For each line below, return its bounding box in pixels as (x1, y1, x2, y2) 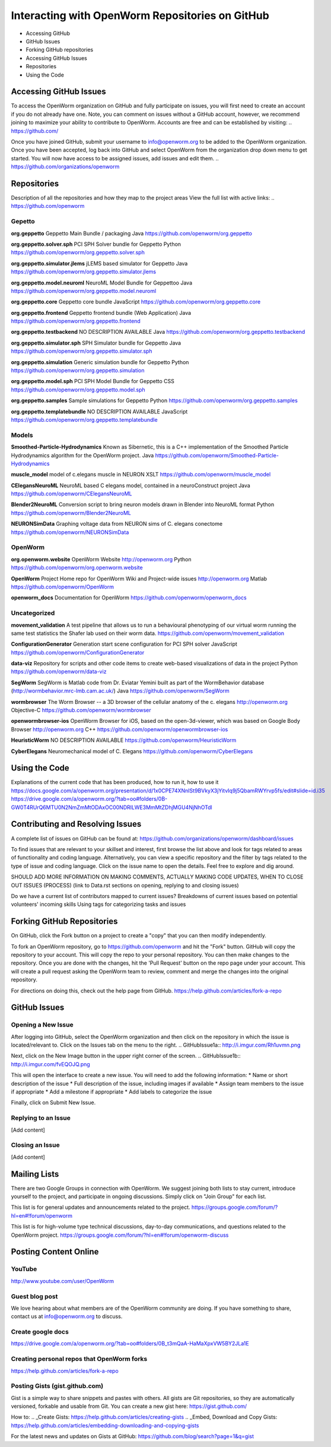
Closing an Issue (11, 1141, 60, 1149)
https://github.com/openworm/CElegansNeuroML (11, 490, 133, 497)
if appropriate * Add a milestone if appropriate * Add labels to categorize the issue (11, 1088, 212, 1095)
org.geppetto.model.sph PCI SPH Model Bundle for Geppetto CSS (11, 378, 175, 385)
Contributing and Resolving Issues (11, 819, 142, 829)
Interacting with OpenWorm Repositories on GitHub (11, 9, 269, 22)
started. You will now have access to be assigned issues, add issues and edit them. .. (11, 154, 219, 162)
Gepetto (11, 217, 35, 226)
